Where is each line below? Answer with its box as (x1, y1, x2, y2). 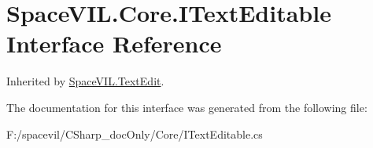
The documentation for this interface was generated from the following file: (6, 99, 367, 115)
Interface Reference (6, 27, 222, 60)
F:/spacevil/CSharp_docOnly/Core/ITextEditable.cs (6, 125, 263, 142)
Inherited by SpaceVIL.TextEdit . (6, 73, 164, 89)
